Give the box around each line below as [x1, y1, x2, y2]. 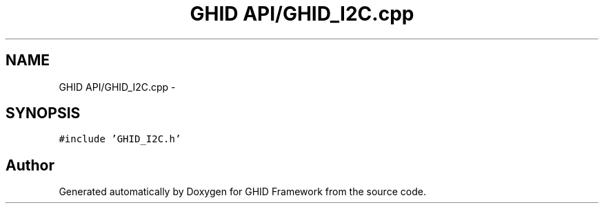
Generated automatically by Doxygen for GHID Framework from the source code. [59, 186, 426, 198]
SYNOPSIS [6, 104, 81, 122]
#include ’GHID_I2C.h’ [59, 133, 181, 145]
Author [6, 156, 54, 174]
